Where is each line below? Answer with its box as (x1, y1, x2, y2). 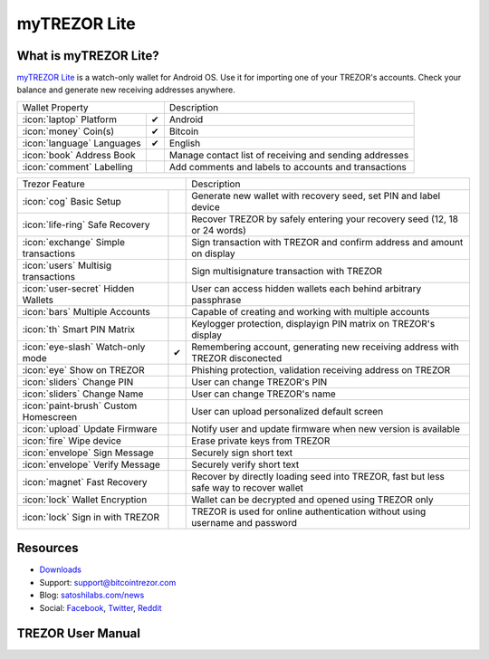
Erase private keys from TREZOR (191, 435, 331, 447)
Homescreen (22, 410, 78, 423)
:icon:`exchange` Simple (22, 235, 126, 248)
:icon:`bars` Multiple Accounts (22, 305, 151, 318)
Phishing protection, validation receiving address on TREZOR (191, 363, 451, 376)
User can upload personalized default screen (191, 405, 384, 417)
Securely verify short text (191, 458, 300, 471)
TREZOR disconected (191, 351, 283, 364)
